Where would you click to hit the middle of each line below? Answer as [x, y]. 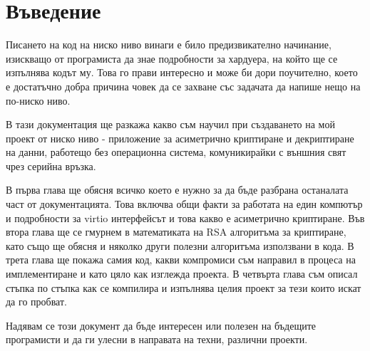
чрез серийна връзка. [51, 166]
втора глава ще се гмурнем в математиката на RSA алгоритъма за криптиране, [176, 232]
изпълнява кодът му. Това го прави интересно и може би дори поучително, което [182, 72]
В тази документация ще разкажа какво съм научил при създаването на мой [170, 124]
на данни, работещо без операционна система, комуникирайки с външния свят [176, 152]
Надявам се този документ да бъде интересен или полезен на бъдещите [161, 325]
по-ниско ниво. [38, 100]
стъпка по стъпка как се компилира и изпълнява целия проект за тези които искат [184, 287]
